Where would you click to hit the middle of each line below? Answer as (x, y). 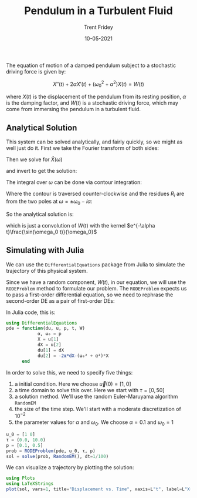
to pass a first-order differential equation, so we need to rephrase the (90, 295)
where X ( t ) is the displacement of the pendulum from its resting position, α (96, 97)
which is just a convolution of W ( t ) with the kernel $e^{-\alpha (81, 225)
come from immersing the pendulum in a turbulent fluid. (73, 109)
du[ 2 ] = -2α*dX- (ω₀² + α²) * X (73, 356)
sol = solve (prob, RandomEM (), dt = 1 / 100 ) (57, 456)
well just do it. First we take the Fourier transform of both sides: (83, 148)
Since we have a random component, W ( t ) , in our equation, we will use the (96, 282)
